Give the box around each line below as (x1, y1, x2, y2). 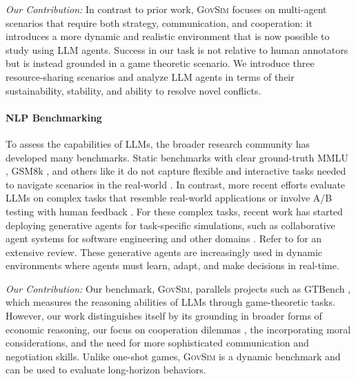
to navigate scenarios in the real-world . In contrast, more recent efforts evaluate (6, 177, 346, 191)
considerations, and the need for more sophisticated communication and (6, 335, 309, 350)
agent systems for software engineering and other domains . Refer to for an (6, 231, 322, 246)
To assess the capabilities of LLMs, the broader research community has (6, 136, 310, 150)
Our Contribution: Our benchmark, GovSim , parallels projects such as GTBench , (6, 281, 351, 295)
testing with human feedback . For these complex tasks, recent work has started (6, 204, 343, 218)
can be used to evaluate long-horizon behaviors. (6, 362, 206, 377)
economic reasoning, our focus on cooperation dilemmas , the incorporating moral (6, 322, 351, 336)
